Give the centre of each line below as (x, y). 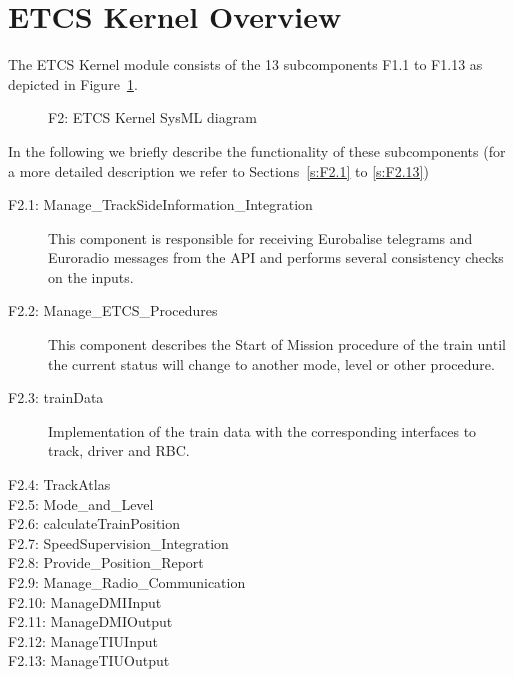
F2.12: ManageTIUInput (83, 640)
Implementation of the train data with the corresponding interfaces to (262, 430)
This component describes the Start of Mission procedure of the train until (277, 344)
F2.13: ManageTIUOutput (89, 660)
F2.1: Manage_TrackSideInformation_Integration (160, 204)
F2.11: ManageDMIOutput (90, 621)
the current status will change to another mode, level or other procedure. (271, 363)
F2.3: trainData (56, 397)
